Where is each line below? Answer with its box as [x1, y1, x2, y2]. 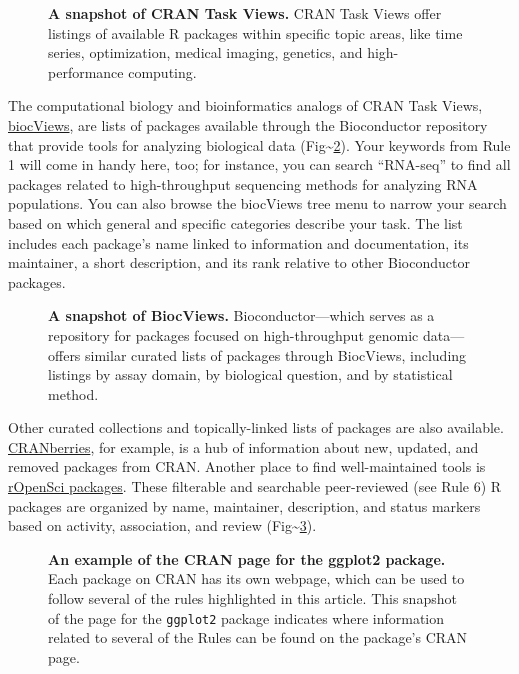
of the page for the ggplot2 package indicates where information [48, 607, 445, 628]
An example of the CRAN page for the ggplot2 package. [48, 548, 446, 569]
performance [48, 61, 124, 82]
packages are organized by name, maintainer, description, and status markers [8, 495, 481, 516]
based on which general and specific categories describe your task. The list [8, 212, 463, 233]
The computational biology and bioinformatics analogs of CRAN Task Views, [8, 95, 483, 116]
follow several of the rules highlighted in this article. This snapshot [48, 588, 457, 609]
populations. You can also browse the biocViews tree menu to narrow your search [8, 193, 507, 214]
